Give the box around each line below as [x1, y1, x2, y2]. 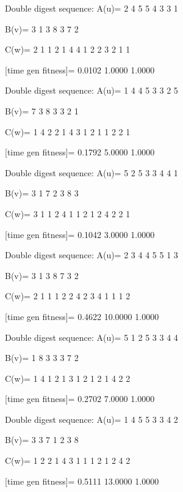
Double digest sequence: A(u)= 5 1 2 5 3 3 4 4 [5, 330, 178, 343]
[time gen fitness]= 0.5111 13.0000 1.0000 [5, 474, 159, 487]
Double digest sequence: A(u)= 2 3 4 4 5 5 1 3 [5, 248, 178, 261]
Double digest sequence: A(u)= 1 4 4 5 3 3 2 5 [5, 84, 178, 97]
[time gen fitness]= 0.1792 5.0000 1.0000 [5, 146, 155, 158]
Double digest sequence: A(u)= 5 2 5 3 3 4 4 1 [5, 166, 178, 179]
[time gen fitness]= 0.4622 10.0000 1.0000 [5, 310, 159, 322]
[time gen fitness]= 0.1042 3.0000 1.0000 [5, 228, 155, 240]
